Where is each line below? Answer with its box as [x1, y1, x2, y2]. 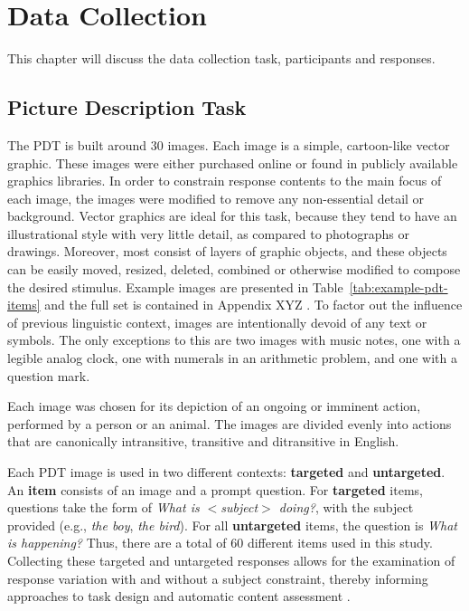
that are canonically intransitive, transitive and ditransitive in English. [7, 432, 399, 451]
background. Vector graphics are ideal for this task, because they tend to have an [7, 206, 457, 225]
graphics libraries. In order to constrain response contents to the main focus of [7, 171, 442, 190]
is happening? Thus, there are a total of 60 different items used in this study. [7, 533, 433, 552]
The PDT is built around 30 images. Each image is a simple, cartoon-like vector [7, 135, 450, 154]
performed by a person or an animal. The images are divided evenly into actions [7, 414, 452, 433]
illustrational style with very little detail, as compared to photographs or [7, 224, 410, 243]
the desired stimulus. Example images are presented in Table [7, 277, 343, 296]
